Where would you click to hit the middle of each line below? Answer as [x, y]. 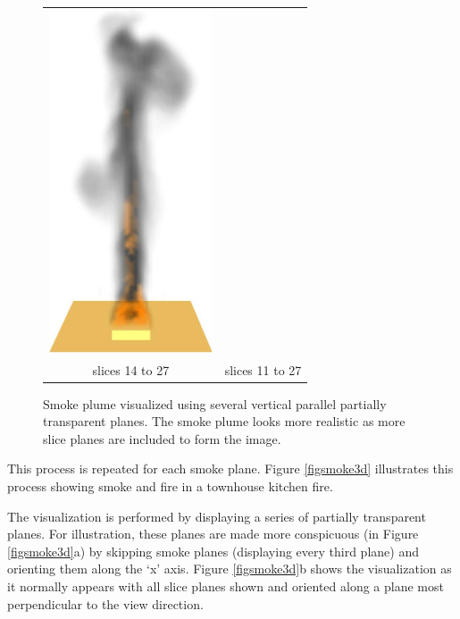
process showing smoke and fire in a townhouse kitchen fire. [170, 486]
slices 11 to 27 [263, 369]
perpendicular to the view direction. [105, 603]
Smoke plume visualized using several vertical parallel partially [215, 403]
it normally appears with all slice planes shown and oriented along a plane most [226, 586]
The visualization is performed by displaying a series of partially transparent [217, 516]
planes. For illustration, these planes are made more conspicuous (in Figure [213, 534]
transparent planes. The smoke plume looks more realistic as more [224, 421]
